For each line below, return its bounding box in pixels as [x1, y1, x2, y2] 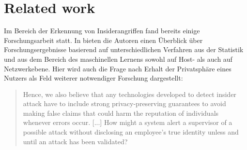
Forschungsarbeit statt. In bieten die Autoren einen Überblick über [4, 35, 203, 45]
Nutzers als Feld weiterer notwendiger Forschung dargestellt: [4, 73, 183, 83]
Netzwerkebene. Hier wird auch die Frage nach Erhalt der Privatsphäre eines [4, 63, 232, 73]
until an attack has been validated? [23, 136, 128, 146]
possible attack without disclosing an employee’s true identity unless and [23, 127, 239, 137]
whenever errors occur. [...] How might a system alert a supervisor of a [23, 117, 232, 127]
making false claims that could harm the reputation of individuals [23, 108, 219, 118]
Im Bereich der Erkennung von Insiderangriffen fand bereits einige [4, 26, 200, 36]
